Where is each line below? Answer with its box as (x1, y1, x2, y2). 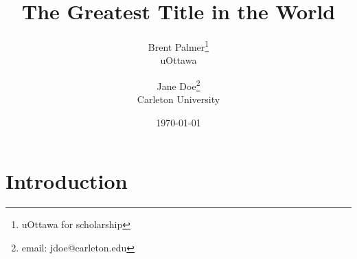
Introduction (5, 167, 128, 195)
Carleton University (137, 92, 220, 106)
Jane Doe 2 (157, 76, 200, 93)
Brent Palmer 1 (148, 38, 209, 54)
